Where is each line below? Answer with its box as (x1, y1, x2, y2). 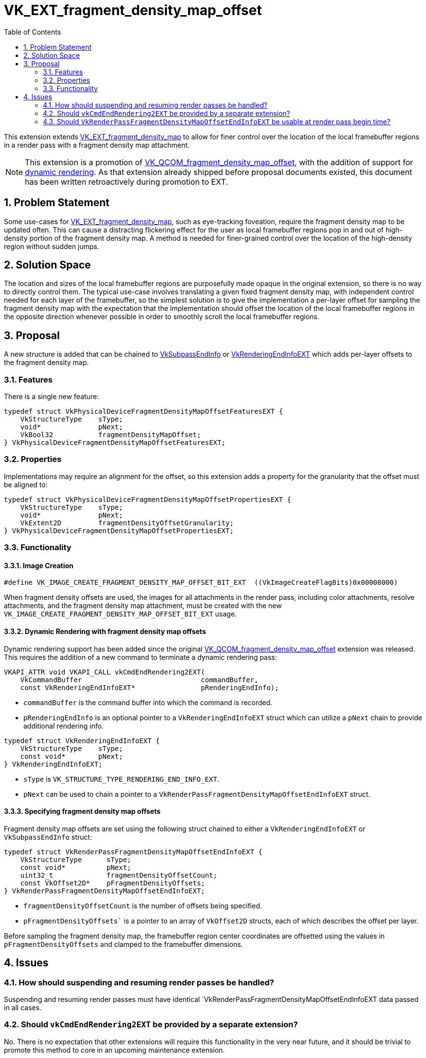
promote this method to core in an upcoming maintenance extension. (4, 1045, 225, 1054)
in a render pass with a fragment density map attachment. (4, 140, 190, 149)
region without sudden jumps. (4, 242, 99, 250)
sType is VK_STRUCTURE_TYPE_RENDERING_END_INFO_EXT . (23, 774, 220, 783)
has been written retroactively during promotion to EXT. (25, 176, 228, 187)
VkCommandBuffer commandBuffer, (20, 675, 259, 684)
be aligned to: (4, 480, 48, 489)
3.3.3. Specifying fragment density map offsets (4, 807, 161, 816)
